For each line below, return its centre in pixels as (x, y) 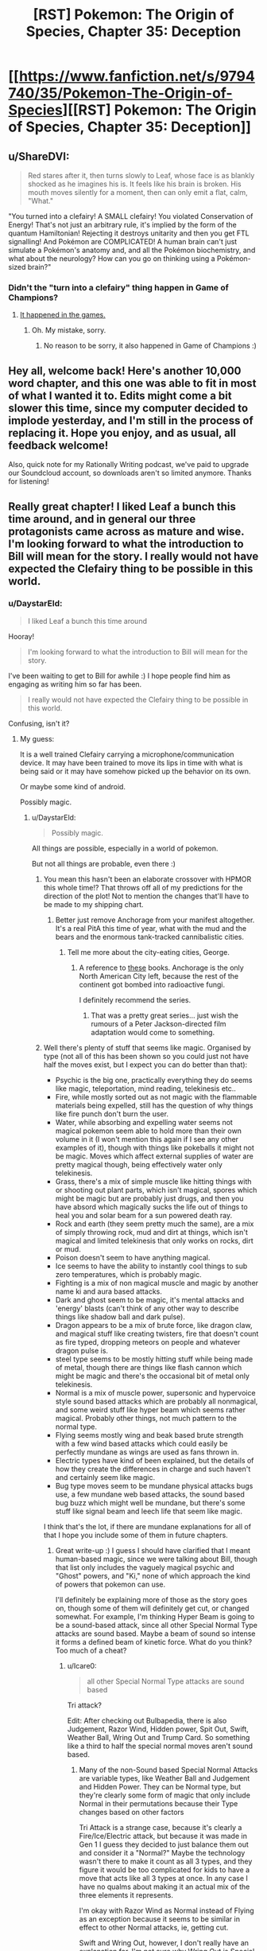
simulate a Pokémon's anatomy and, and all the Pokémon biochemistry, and (132, 250)
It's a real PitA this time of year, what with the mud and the (151, 928)
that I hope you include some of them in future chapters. (135, 1535)
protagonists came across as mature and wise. (126, 531)
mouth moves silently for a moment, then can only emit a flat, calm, (137, 192)
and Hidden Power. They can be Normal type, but (160, 1786)
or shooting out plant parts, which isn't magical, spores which (156, 1190)
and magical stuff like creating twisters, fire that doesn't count (157, 1334)
